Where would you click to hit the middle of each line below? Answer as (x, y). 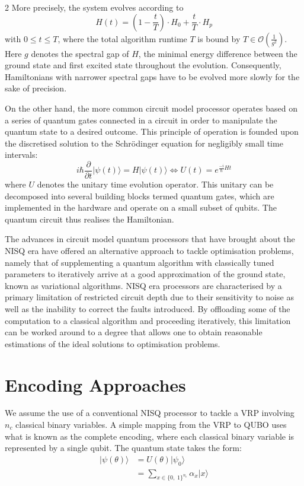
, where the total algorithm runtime (122, 38)
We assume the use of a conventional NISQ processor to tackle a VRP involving (150, 413)
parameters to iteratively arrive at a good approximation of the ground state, (145, 274)
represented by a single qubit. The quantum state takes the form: (123, 448)
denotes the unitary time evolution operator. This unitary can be (155, 184)
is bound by (219, 38)
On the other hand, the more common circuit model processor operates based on (151, 108)
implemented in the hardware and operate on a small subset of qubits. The (141, 207)
